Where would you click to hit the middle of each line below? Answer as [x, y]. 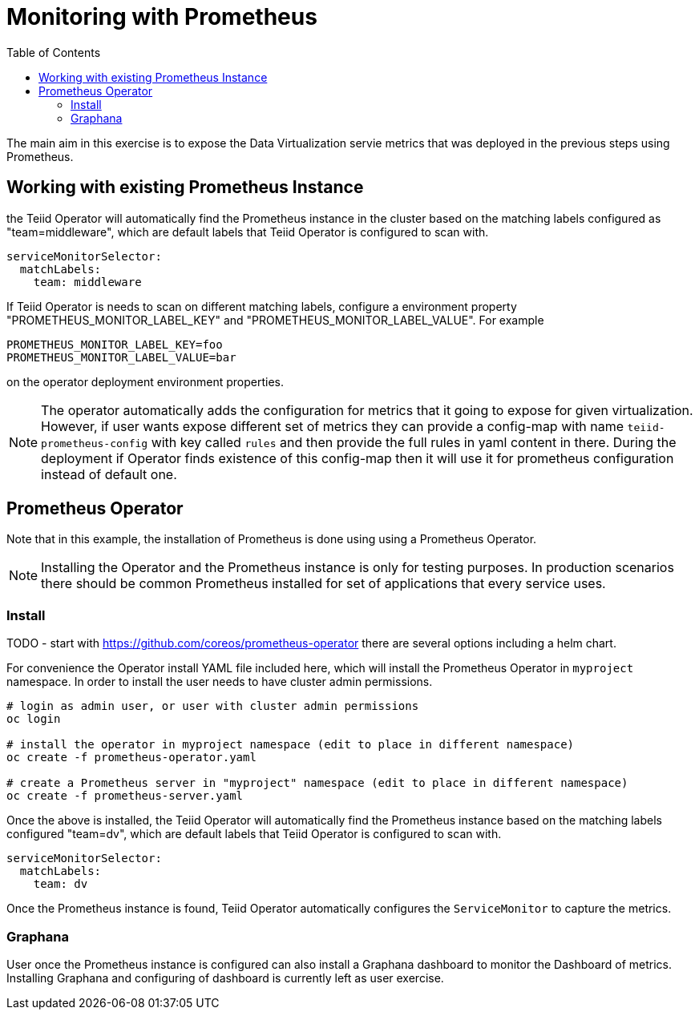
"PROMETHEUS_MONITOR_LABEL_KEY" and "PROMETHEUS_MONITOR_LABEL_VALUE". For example [275, 320]
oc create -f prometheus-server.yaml [125, 796]
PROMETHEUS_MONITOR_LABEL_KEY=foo [115, 344]
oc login [34, 719]
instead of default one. [109, 474]
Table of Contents [54, 52]
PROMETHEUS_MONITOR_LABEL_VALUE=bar [121, 357]
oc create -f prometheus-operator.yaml [131, 758]
